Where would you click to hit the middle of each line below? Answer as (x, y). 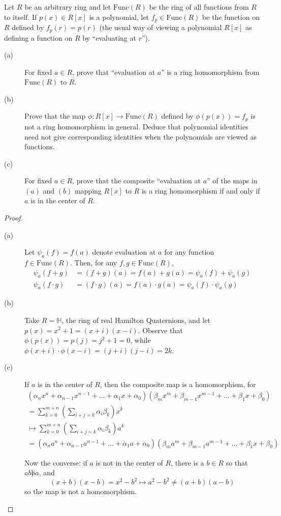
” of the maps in (232, 181)
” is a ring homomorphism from (210, 72)
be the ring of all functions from (199, 7)
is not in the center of (129, 462)
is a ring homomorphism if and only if (201, 190)
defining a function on (38, 37)
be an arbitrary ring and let (68, 7)
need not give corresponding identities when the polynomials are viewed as (140, 136)
